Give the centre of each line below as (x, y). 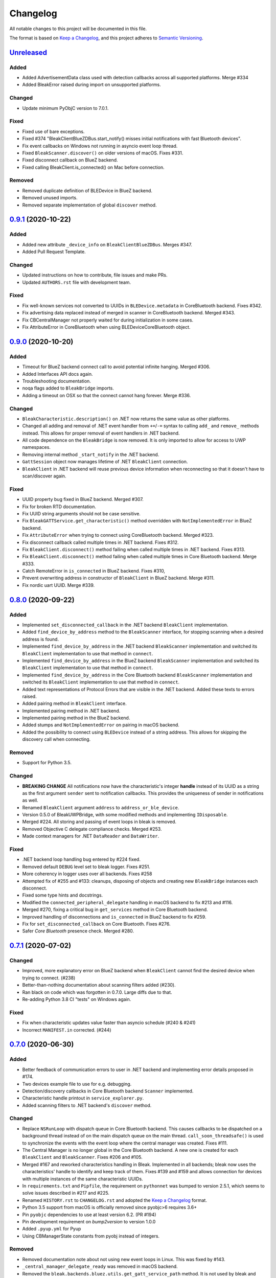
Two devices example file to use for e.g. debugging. (77, 1084)
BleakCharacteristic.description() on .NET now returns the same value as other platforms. (126, 419)
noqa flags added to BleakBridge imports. (68, 388)
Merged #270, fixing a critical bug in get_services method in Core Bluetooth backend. (115, 909)
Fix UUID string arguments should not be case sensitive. (81, 513)
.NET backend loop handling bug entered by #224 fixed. (81, 859)
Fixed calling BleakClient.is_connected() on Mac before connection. (93, 167)
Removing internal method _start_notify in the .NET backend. (91, 454)
